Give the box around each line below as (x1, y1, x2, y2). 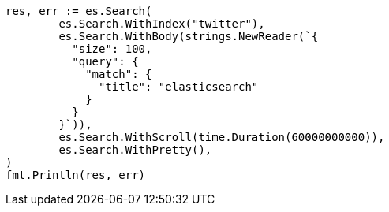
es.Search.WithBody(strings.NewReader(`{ (58, 30, 319, 43)
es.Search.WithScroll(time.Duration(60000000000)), (58, 131, 385, 143)
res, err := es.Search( (6, 5, 152, 17)
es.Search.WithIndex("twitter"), (58, 17, 265, 30)
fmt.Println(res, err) (6, 169, 146, 181)
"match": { (85, 68, 152, 80)
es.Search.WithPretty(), (58, 143, 212, 156)
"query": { (72, 55, 139, 68)
